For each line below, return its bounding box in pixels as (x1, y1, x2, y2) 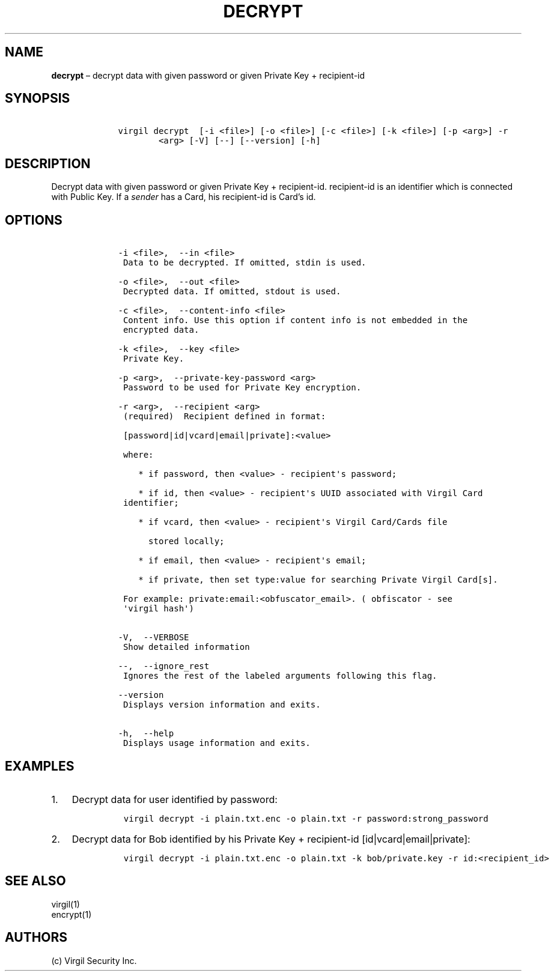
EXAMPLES (5, 758, 75, 774)
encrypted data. (123, 325, 199, 335)
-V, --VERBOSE (118, 632, 189, 643)
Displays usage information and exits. (123, 738, 311, 748)
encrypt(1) (51, 909, 92, 920)
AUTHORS (5, 930, 68, 945)
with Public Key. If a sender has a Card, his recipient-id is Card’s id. (51, 192, 316, 202)
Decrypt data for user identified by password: (72, 793, 278, 805)
